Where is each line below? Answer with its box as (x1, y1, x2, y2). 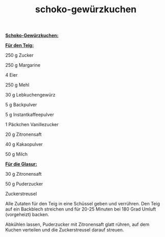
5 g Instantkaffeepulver (5, 111, 55, 118)
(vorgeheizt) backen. (5, 211, 50, 218)
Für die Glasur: (5, 161, 37, 167)
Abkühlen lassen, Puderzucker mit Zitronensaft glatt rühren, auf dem (5, 221, 150, 228)
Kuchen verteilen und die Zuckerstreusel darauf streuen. (5, 227, 124, 233)
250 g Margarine (5, 62, 41, 68)
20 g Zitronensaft (5, 131, 42, 137)
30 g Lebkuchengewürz (5, 92, 56, 98)
